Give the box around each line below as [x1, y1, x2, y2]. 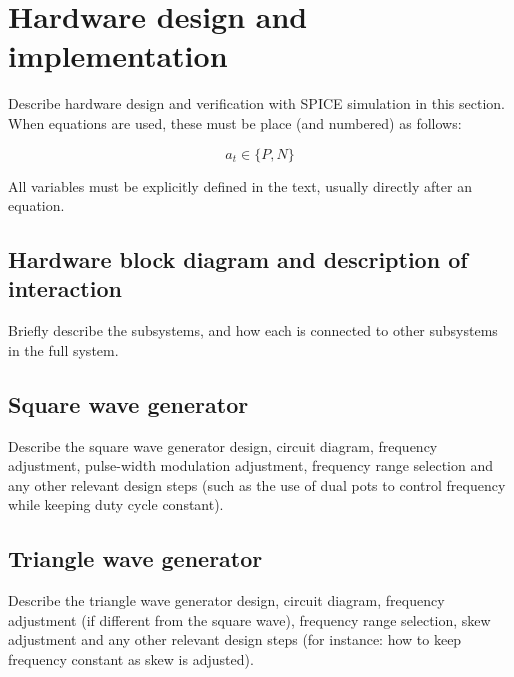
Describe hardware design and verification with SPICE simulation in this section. [8, 93, 505, 114]
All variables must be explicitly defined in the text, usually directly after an [8, 175, 472, 196]
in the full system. [8, 339, 119, 360]
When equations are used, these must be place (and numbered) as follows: [8, 112, 462, 133]
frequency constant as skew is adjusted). [8, 649, 254, 670]
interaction [8, 273, 122, 304]
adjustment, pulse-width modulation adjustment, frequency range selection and [8, 455, 493, 476]
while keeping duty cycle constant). [8, 494, 224, 515]
